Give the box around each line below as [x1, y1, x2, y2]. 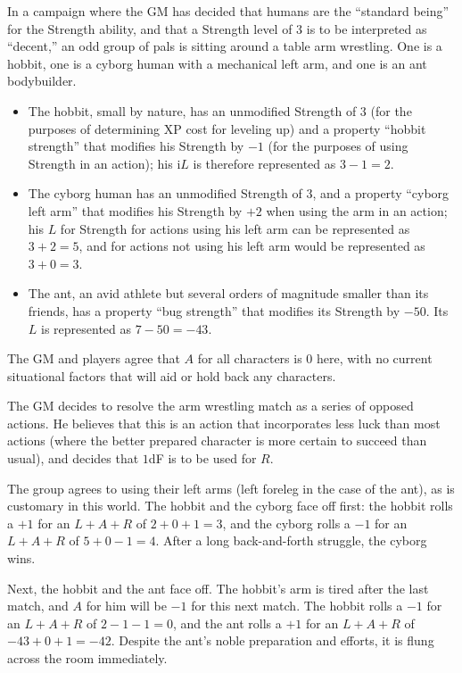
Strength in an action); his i [28, 154, 181, 172]
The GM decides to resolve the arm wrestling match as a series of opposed [7, 396, 414, 415]
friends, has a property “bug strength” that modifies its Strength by [28, 301, 400, 320]
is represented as [41, 319, 132, 337]
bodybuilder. [7, 71, 77, 90]
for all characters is [197, 349, 302, 368]
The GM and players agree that [7, 349, 180, 368]
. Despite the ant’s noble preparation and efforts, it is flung [111, 631, 434, 650]
